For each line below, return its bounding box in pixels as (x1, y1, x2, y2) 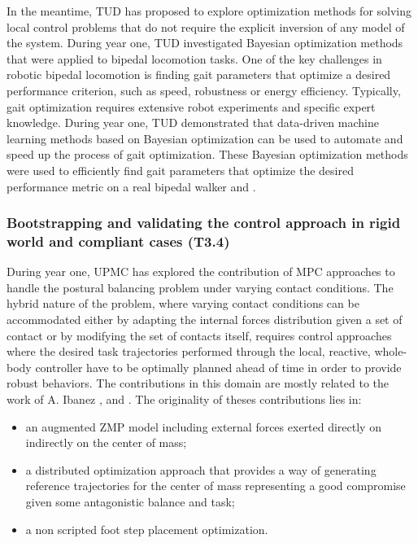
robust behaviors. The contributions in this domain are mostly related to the (7, 374, 389, 392)
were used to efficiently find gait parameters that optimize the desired (7, 161, 354, 178)
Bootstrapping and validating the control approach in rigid (7, 212, 401, 233)
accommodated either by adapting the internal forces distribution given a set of (7, 311, 403, 328)
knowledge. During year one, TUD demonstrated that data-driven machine (7, 114, 379, 131)
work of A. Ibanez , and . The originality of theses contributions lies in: (7, 391, 362, 408)
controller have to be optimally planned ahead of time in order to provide (35, 358, 402, 375)
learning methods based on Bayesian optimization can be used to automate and (7, 129, 403, 147)
